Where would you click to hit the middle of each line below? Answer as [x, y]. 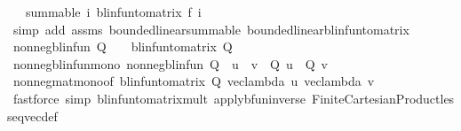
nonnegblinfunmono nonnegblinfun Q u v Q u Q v [171, 63]
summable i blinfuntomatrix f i [113, 12]
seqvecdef [32, 116]
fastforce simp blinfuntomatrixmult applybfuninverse [159, 98]
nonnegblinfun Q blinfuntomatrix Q [123, 46]
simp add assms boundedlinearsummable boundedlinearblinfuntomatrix [211, 29]
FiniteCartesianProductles [383, 98]
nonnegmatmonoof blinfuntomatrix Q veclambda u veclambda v [194, 81]
